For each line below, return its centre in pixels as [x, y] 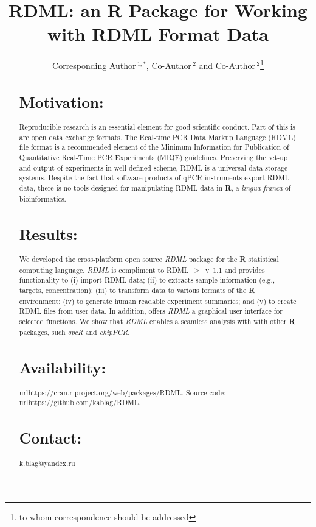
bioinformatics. [43, 198]
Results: [48, 234]
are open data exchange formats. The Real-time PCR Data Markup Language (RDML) [157, 137]
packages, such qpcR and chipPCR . [74, 332]
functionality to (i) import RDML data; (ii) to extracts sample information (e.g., [147, 280]
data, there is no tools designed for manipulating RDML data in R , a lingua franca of [155, 188]
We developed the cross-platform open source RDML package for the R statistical [149, 259]
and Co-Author [227, 65]
